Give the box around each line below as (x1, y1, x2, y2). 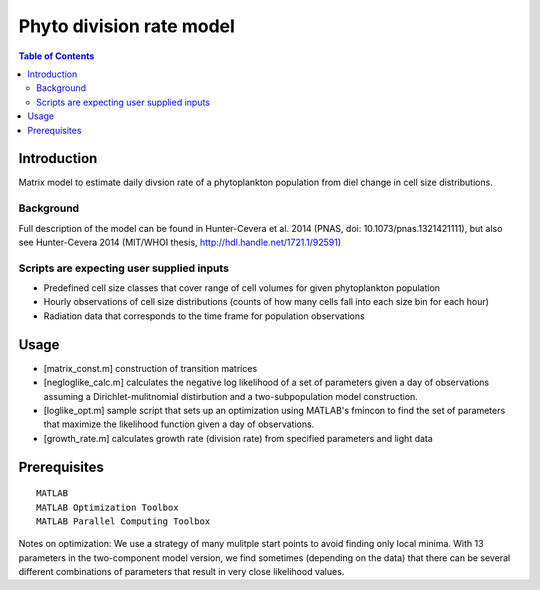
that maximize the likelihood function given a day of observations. (43, 418, 315, 430)
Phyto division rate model (18, 15, 235, 37)
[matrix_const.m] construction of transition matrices (43, 362, 258, 374)
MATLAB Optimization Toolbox (36, 501, 179, 513)
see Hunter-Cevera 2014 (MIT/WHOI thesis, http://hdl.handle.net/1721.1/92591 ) (18, 236, 342, 248)
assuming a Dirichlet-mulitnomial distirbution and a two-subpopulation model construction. (43, 390, 419, 402)
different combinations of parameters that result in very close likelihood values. (18, 566, 345, 578)
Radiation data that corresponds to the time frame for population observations (43, 310, 365, 322)
